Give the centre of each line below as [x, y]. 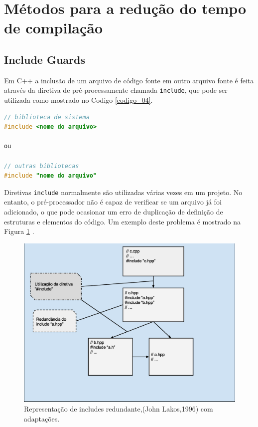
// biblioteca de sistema [47, 117]
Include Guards [45, 59]
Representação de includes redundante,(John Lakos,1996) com [119, 409]
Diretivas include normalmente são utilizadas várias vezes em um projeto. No [123, 192]
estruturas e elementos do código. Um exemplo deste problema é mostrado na [122, 221]
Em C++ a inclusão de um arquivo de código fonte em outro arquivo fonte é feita [129, 80]
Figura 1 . [19, 231]
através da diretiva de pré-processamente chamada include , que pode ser [116, 90]
